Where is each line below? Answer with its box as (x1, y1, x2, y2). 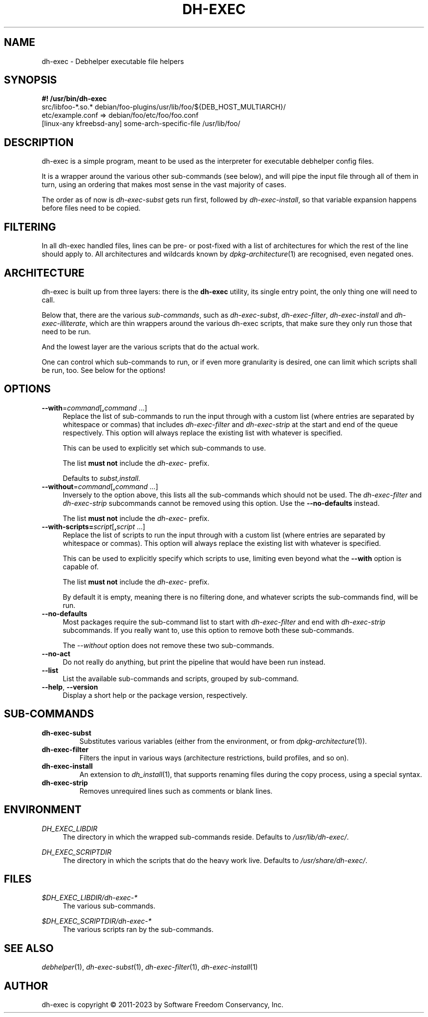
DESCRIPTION (4, 136, 74, 149)
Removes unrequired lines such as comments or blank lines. (79, 786, 273, 795)
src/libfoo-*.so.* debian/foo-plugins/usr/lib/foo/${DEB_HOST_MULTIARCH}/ (42, 103, 286, 111)
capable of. (63, 562, 99, 571)
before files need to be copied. (42, 204, 141, 213)
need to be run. (42, 327, 91, 336)
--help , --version (42, 682, 98, 691)
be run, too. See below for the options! (42, 366, 166, 374)
